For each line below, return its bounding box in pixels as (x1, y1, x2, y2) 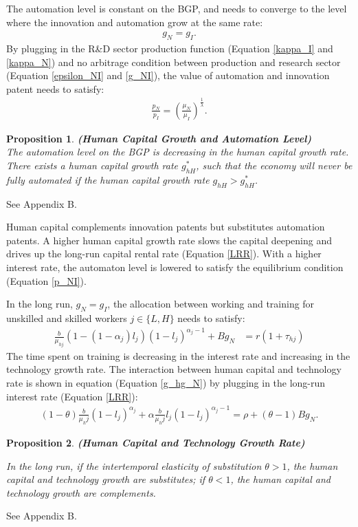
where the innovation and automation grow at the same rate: (6, 14, 263, 29)
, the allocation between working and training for (107, 297, 315, 311)
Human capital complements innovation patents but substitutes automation (6, 219, 325, 234)
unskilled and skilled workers (6, 310, 127, 325)
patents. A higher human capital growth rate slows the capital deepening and (6, 233, 333, 247)
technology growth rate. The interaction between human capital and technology (6, 362, 342, 376)
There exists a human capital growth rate (6, 158, 178, 172)
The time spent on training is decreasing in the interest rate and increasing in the (6, 348, 350, 363)
